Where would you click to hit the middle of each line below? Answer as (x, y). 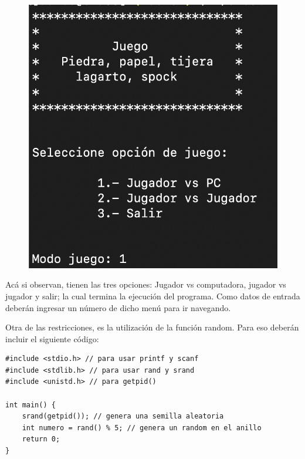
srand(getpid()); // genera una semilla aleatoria (123, 416)
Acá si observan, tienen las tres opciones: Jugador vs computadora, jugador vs (146, 284)
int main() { (30, 405)
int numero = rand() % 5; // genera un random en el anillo (142, 428)
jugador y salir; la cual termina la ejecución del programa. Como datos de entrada (153, 296)
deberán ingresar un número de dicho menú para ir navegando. (118, 307)
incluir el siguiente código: (52, 338)
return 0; (41, 439)
